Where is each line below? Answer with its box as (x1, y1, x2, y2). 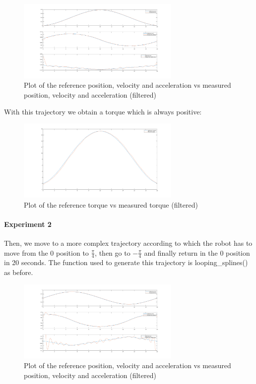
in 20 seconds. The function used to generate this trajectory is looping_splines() (4, 257, 248, 268)
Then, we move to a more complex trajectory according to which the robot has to (4, 238, 253, 248)
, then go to (95, 247, 130, 258)
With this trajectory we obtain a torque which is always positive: (4, 106, 202, 116)
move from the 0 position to (4, 247, 89, 258)
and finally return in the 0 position (144, 247, 250, 258)
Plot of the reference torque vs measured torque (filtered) (24, 199, 198, 210)
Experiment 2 (4, 219, 52, 229)
